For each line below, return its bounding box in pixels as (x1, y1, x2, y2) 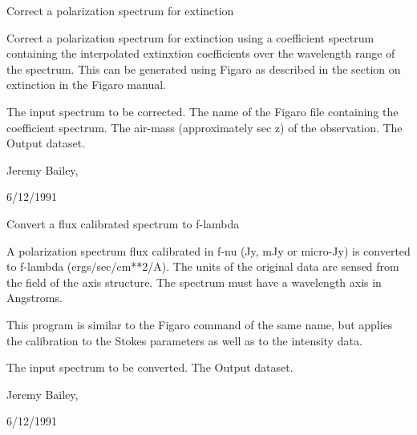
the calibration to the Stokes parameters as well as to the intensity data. (6, 332, 362, 348)
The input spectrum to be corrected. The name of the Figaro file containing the (6, 103, 399, 119)
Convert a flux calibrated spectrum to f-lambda (6, 215, 240, 232)
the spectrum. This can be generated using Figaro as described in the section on (6, 60, 401, 77)
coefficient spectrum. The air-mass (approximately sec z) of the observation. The (6, 119, 403, 135)
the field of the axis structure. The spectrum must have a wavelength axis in (6, 273, 382, 290)
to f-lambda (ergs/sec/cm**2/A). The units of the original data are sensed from (6, 258, 399, 275)
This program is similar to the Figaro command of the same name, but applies (6, 316, 393, 332)
